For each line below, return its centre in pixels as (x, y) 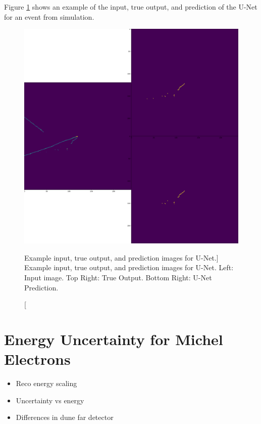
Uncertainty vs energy (50, 400)
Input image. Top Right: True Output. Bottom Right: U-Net (118, 277)
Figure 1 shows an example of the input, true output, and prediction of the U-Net (131, 7)
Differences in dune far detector (65, 417)
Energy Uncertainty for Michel (114, 339)
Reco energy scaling (46, 383)
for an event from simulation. (49, 16)
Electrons (37, 359)
